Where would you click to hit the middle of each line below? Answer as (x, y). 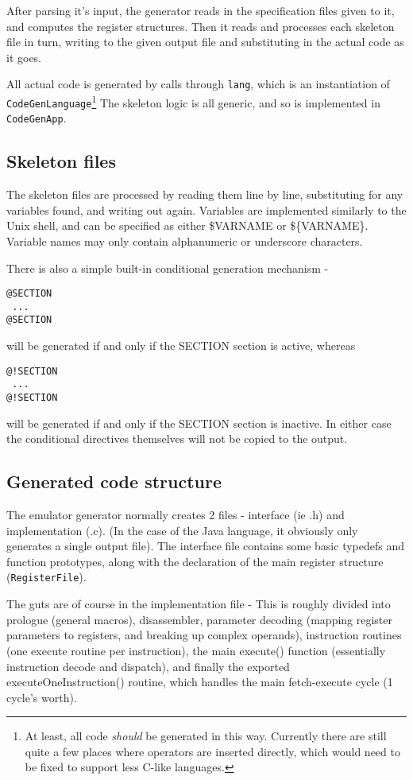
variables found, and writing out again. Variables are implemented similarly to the (206, 210)
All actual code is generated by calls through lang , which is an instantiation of (198, 84)
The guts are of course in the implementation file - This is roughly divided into (199, 604)
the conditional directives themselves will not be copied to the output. (177, 439)
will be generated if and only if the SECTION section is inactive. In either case (199, 423)
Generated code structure (114, 481)
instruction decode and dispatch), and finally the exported (148, 666)
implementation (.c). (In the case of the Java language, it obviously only (182, 530)
